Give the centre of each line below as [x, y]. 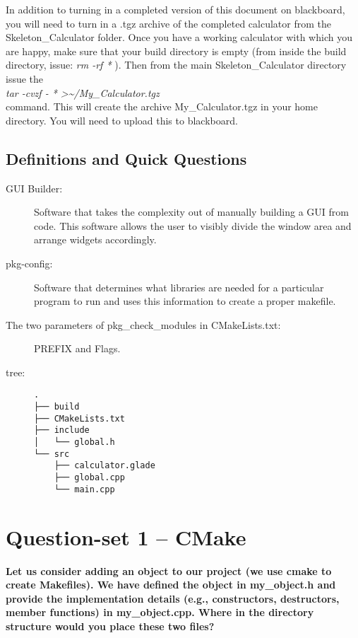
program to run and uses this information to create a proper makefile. [185, 301]
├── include [62, 430]
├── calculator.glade [105, 466]
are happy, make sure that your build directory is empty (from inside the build [176, 51]
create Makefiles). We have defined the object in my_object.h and [171, 585]
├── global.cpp [89, 478]
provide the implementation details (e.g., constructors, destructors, [173, 598]
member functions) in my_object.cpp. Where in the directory [160, 612]
